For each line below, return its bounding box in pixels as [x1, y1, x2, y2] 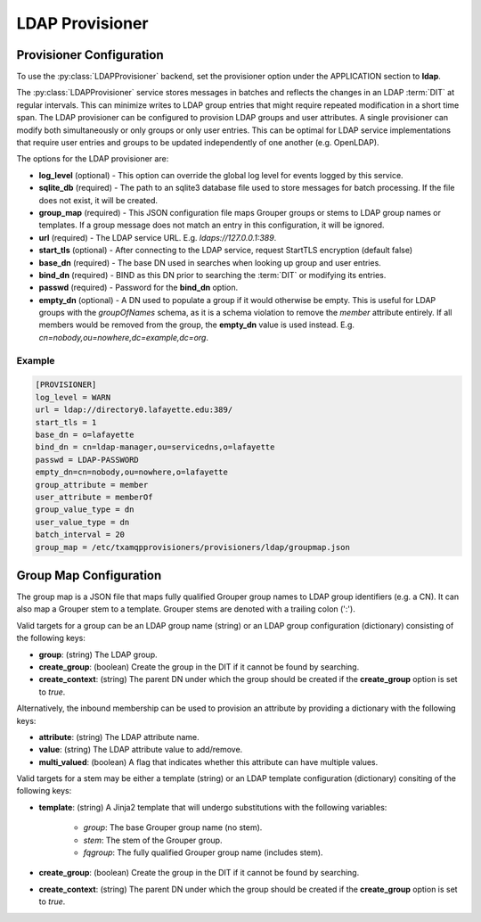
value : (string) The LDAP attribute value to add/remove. [38, 745, 243, 755]
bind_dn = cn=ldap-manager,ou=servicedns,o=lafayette [35, 442, 275, 452]
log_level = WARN [35, 392, 111, 402]
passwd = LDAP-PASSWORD [35, 455, 140, 465]
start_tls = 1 [35, 417, 97, 427]
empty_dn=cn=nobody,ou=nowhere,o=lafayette [35, 467, 229, 477]
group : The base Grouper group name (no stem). [83, 822, 263, 833]
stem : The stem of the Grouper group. [83, 835, 223, 845]
